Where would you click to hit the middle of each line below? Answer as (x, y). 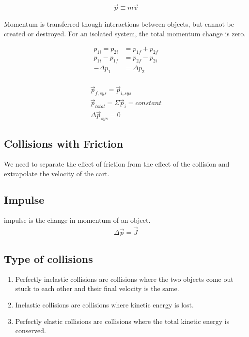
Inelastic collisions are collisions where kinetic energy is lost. (104, 304)
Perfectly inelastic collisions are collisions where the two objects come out (124, 279)
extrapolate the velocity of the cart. (57, 173)
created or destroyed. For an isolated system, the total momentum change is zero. (125, 33)
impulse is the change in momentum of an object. (77, 220)
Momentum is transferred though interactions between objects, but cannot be (119, 24)
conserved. (31, 330)
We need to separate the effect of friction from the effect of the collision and (117, 164)
